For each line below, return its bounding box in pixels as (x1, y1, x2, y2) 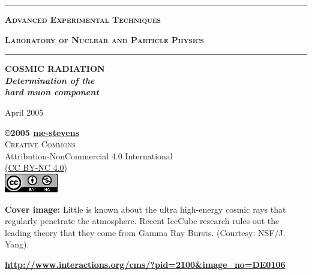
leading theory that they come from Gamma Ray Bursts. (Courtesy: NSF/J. (5, 226, 286, 238)
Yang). (5, 238, 29, 250)
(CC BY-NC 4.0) (5, 161, 68, 174)
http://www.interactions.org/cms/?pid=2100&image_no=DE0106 (5, 258, 286, 270)
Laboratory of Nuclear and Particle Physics (5, 33, 204, 46)
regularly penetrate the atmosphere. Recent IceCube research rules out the (5, 214, 280, 227)
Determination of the (5, 74, 95, 86)
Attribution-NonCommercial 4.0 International (5, 149, 173, 162)
